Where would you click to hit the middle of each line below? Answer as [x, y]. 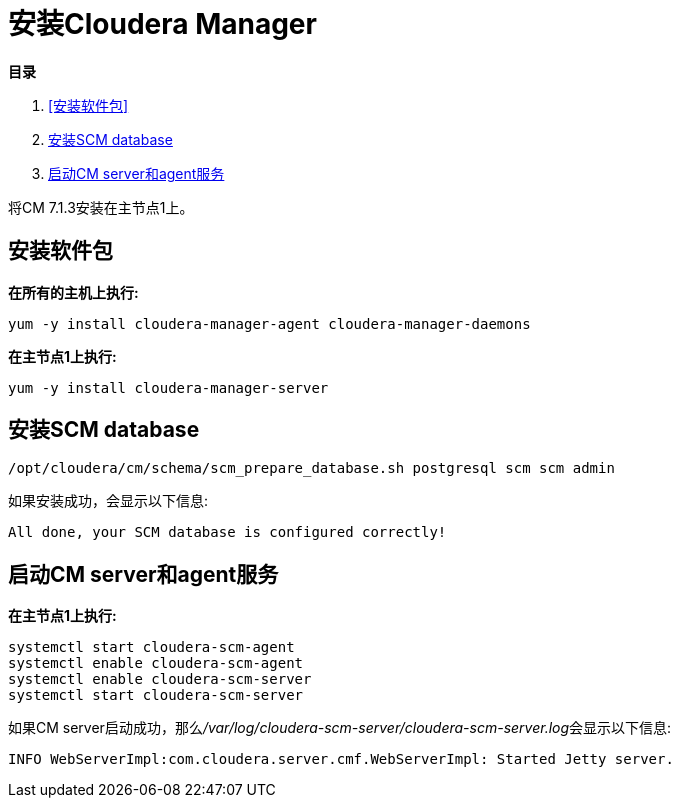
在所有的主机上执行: [73, 292]
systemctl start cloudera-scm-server [156, 695]
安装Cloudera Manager [162, 24]
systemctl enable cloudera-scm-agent [156, 663]
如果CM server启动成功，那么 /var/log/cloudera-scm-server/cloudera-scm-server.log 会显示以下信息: [340, 728]
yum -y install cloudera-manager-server [168, 387]
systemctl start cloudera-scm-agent [151, 647]
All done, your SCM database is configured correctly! [227, 532]
